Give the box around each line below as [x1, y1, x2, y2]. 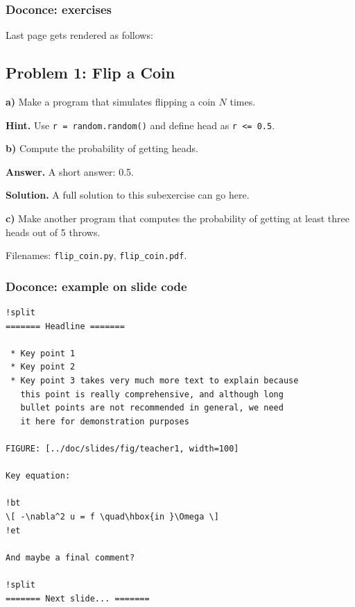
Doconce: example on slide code [6, 277, 187, 294]
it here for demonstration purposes [20, 416, 189, 426]
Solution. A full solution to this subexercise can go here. [6, 188, 250, 202]
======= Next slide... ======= [6, 593, 150, 604]
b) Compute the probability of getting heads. [6, 141, 198, 156]
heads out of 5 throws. [6, 224, 101, 239]
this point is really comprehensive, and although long [20, 389, 284, 399]
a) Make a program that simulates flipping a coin [6, 94, 216, 109]
